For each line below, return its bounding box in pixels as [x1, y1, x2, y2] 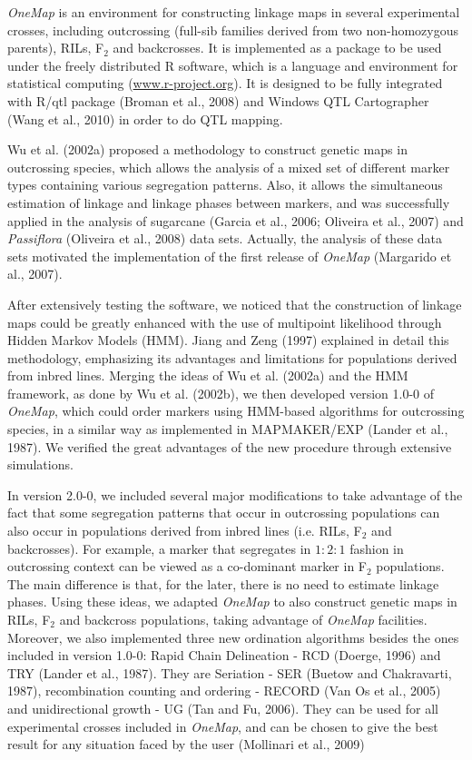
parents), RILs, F [7, 38, 104, 57]
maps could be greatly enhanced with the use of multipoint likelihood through [7, 312, 442, 331]
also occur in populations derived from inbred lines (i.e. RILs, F [7, 521, 362, 540]
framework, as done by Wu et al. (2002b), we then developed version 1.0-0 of [7, 383, 435, 402]
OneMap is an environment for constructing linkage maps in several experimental [7, 3, 460, 21]
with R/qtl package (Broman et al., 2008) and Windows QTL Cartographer [7, 91, 429, 110]
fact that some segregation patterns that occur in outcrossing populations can [7, 503, 440, 522]
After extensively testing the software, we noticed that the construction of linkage [7, 294, 462, 313]
